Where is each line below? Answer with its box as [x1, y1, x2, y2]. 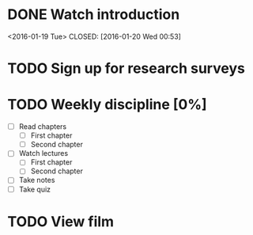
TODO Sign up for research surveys [7, 59, 246, 78]
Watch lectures [18, 149, 69, 158]
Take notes [18, 176, 55, 185]
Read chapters [18, 122, 67, 131]
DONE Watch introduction [7, 6, 180, 24]
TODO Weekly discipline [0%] [7, 96, 207, 114]
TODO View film [7, 212, 115, 230]
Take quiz [18, 184, 51, 194]
